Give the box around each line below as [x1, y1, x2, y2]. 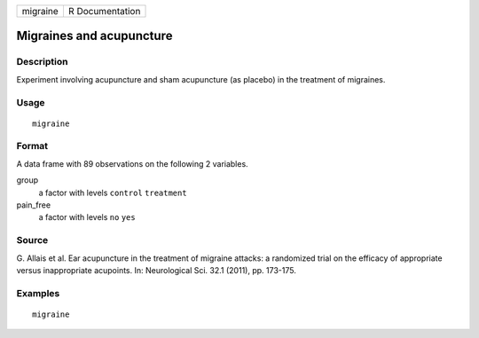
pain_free [16, 200, 51, 210]
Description [16, 56, 68, 68]
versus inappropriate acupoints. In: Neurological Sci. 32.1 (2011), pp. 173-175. [16, 264, 296, 275]
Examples [16, 287, 60, 299]
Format [16, 140, 49, 153]
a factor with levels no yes [38, 212, 137, 223]
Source [16, 234, 49, 247]
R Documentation [67, 5, 141, 17]
